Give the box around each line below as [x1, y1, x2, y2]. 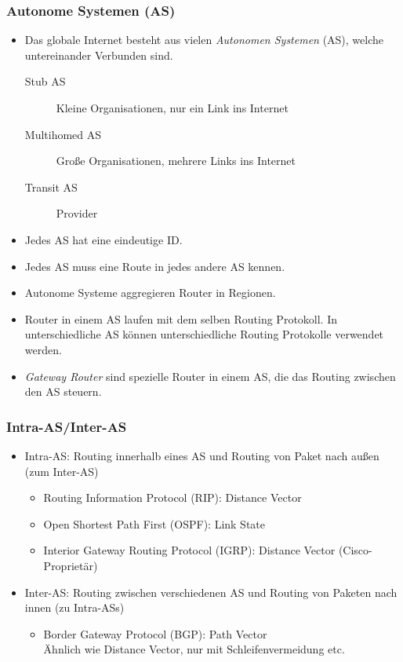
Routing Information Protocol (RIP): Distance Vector [43, 489, 302, 506]
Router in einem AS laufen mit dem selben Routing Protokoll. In [24, 310, 337, 327]
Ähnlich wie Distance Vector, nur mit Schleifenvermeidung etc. [43, 641, 345, 657]
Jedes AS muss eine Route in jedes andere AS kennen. [24, 258, 285, 274]
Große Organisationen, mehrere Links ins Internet [56, 152, 296, 169]
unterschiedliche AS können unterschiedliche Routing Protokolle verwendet [24, 326, 384, 342]
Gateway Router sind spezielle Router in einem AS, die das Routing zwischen [24, 368, 396, 384]
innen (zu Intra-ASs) [24, 599, 125, 616]
